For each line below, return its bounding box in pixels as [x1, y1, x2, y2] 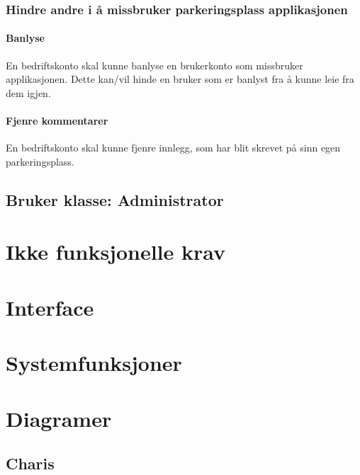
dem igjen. [6, 85, 51, 100]
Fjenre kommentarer [6, 113, 108, 128]
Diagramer [6, 404, 112, 433]
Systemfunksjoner [6, 348, 182, 377]
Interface [6, 292, 94, 321]
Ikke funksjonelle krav [6, 237, 226, 266]
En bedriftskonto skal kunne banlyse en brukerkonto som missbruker [6, 57, 303, 72]
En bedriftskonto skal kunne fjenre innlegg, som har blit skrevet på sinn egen [6, 140, 341, 155]
